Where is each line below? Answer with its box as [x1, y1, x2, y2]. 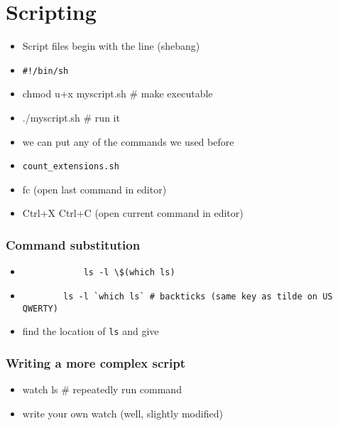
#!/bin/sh [22, 65, 69, 76]
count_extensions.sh [22, 161, 119, 172]
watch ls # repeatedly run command [22, 382, 182, 397]
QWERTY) [22, 303, 58, 314]
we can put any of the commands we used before [22, 134, 234, 149]
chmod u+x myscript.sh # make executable [22, 86, 213, 101]
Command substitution [6, 235, 141, 253]
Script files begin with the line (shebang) [22, 38, 200, 53]
